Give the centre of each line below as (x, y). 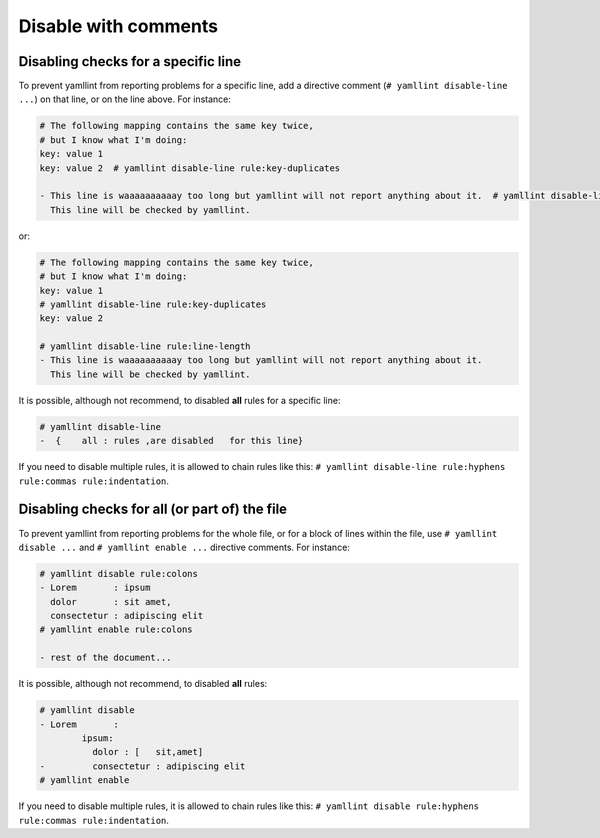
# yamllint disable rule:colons (119, 573)
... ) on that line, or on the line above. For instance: (125, 99)
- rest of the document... (105, 658)
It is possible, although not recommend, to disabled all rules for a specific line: (179, 400)
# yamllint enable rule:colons (116, 629)
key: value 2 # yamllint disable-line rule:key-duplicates (190, 168)
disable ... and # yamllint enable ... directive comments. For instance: (184, 547)
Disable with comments (118, 26)
